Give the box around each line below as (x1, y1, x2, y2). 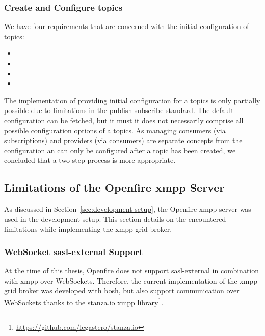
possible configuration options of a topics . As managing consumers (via (4, 125, 226, 135)
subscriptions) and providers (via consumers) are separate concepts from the (4, 135, 243, 146)
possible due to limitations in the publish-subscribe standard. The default (4, 105, 234, 116)
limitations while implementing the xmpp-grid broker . (4, 223, 172, 234)
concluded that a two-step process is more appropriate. (4, 155, 176, 165)
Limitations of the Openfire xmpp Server (4, 180, 225, 195)
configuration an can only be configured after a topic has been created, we (4, 145, 236, 155)
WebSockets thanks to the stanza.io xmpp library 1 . (4, 295, 164, 307)
